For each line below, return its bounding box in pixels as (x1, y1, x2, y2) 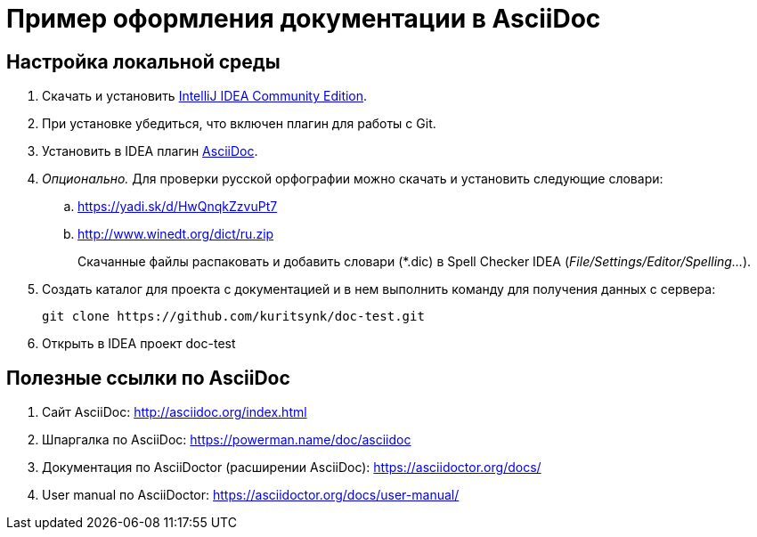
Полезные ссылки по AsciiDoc (6, 366, 290, 389)
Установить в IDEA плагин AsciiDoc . (42, 143, 258, 159)
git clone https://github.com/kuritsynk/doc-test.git (42, 309, 425, 324)
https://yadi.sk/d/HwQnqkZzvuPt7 (77, 199, 278, 215)
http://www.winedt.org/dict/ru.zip (77, 226, 274, 242)
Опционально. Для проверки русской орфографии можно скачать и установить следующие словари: (42, 171, 663, 187)
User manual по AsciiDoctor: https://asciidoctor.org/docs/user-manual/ (42, 487, 460, 503)
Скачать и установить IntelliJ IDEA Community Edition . (42, 88, 368, 104)
